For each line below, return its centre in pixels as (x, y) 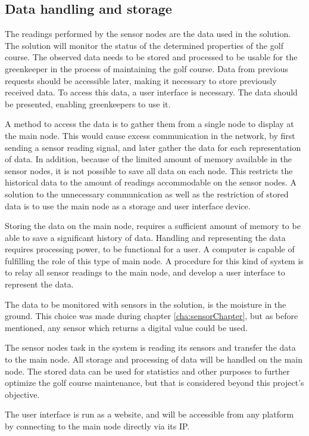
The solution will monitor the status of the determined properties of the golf (144, 45)
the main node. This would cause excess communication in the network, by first (150, 135)
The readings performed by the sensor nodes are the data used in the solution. (148, 34)
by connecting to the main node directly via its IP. (97, 426)
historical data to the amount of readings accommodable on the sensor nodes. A (151, 182)
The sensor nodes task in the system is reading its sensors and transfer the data (150, 347)
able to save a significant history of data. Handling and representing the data (145, 237)
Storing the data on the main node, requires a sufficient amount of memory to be (153, 226)
